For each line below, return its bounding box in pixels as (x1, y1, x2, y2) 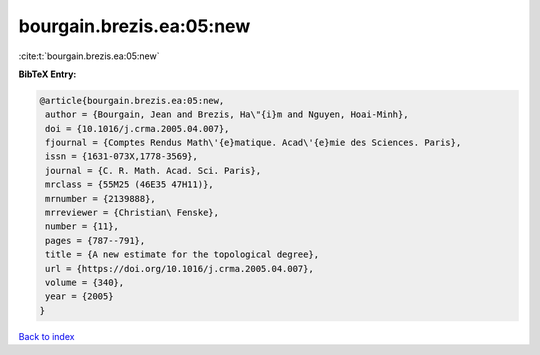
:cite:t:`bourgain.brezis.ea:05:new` (18, 50, 160, 62)
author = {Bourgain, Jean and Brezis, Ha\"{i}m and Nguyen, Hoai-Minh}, (45, 109, 409, 120)
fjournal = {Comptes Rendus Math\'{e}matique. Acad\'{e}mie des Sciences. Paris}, (45, 137, 462, 149)
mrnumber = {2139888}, (45, 193, 157, 204)
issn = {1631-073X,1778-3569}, (45, 151, 199, 162)
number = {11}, (45, 221, 120, 232)
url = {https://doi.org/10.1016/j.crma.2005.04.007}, (45, 263, 314, 274)
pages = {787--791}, (45, 235, 146, 246)
